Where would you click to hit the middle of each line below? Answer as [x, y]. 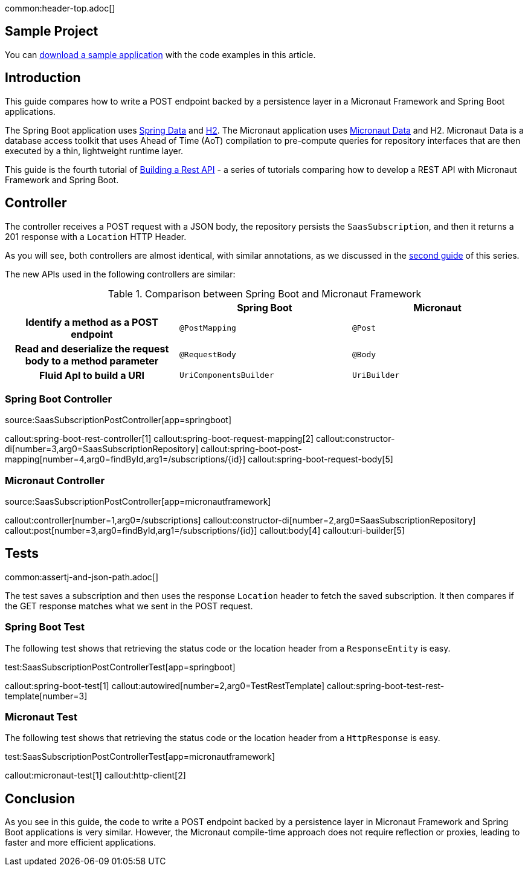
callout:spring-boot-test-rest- [385, 685]
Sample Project [52, 31]
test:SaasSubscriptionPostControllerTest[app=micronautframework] [140, 757]
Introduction [43, 78]
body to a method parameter [92, 361]
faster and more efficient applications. [81, 843]
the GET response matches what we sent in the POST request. [129, 606]
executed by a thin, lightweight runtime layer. [94, 151]
